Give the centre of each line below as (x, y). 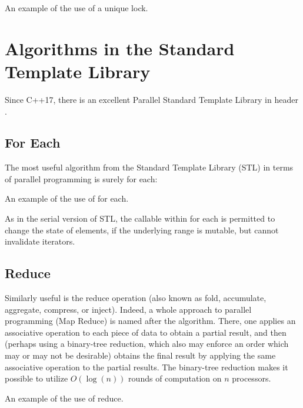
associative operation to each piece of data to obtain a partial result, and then (146, 332)
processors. (252, 378)
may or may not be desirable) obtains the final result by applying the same (140, 355)
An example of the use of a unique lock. (76, 8)
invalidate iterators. (40, 241)
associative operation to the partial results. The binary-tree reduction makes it (146, 367)
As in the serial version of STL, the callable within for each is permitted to (140, 218)
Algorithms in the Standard (120, 48)
